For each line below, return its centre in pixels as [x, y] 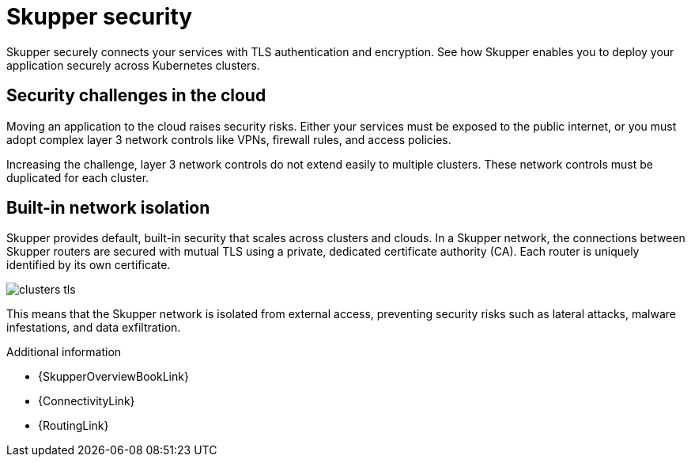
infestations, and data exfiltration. [94, 328]
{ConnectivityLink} [87, 401]
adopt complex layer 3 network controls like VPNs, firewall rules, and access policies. [229, 139]
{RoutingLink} [74, 426]
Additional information [64, 352]
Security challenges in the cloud [136, 96]
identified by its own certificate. [89, 265]
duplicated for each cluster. [78, 177]
